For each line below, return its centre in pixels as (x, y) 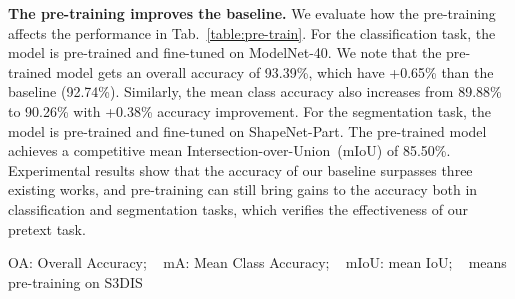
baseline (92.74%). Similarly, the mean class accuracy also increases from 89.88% (255, 91)
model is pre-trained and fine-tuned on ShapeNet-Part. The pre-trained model (247, 130)
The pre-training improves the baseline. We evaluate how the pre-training (252, 13)
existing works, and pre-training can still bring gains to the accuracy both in (243, 189)
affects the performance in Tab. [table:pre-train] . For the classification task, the (252, 32)
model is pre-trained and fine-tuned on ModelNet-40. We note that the (225, 52)
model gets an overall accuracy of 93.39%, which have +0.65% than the (275, 71)
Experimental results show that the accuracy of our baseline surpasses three (240, 169)
